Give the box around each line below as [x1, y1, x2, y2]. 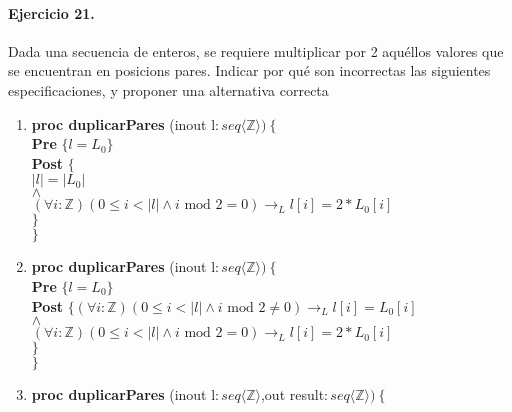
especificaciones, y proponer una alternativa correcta [8, 79, 329, 100]
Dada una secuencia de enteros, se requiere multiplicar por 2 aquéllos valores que [8, 40, 504, 61]
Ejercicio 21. [8, 2, 95, 23]
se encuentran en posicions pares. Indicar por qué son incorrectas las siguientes [8, 60, 491, 81]
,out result [260, 384, 325, 405]
